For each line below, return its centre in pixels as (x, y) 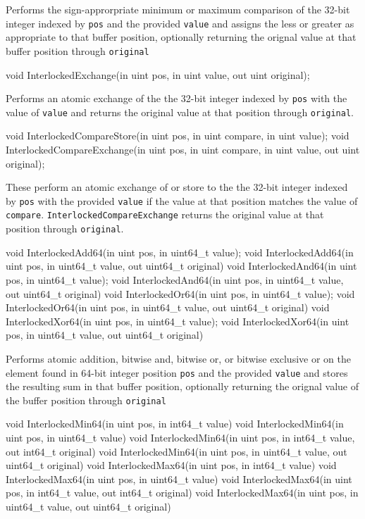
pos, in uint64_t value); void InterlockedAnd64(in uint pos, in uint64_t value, (175, 279)
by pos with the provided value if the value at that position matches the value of (182, 200)
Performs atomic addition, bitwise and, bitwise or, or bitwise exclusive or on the (178, 358)
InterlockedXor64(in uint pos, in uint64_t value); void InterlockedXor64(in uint (178, 321)
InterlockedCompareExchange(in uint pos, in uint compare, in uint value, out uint (183, 149)
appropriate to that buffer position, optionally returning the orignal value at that (181, 37)
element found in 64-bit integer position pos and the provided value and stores (177, 372)
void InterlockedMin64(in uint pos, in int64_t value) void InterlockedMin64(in (175, 424)
